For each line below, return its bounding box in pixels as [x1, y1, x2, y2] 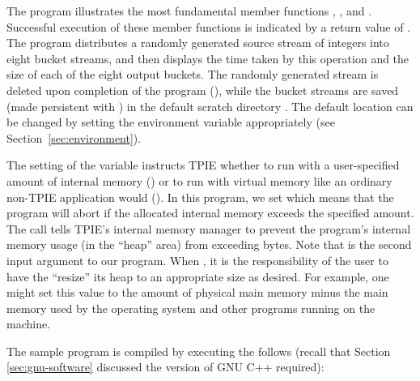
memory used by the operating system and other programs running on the [6, 299, 375, 316]
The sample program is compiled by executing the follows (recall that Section [6, 342, 391, 359]
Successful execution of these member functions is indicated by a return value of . [6, 18, 411, 35]
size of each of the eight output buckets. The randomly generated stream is [6, 66, 379, 83]
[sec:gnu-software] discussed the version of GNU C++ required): [6, 358, 325, 375]
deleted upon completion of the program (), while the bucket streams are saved [6, 81, 399, 98]
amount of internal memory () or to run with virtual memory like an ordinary [6, 172, 392, 189]
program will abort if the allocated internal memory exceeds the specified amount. [6, 204, 414, 221]
